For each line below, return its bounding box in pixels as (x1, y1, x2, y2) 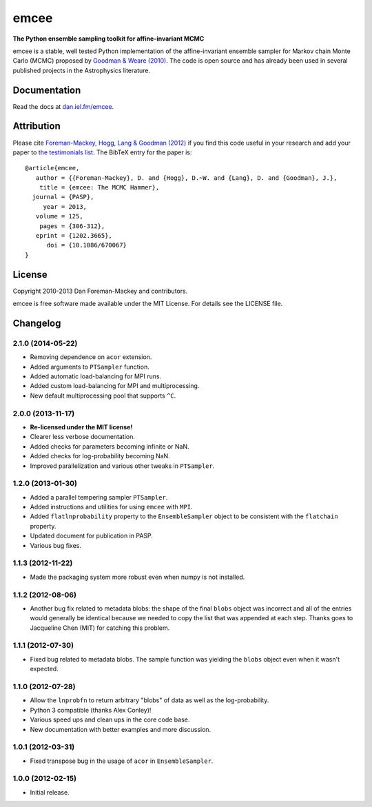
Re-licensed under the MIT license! (30, 422, 133, 431)
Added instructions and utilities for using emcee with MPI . (30, 503, 193, 511)
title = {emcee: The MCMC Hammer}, (39, 183, 160, 192)
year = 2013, (43, 203, 87, 210)
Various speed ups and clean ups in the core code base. (30, 715, 190, 724)
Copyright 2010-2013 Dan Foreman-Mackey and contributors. (12, 287, 188, 295)
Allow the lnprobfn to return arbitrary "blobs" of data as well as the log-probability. (30, 696, 269, 704)
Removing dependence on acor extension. (30, 353, 152, 361)
